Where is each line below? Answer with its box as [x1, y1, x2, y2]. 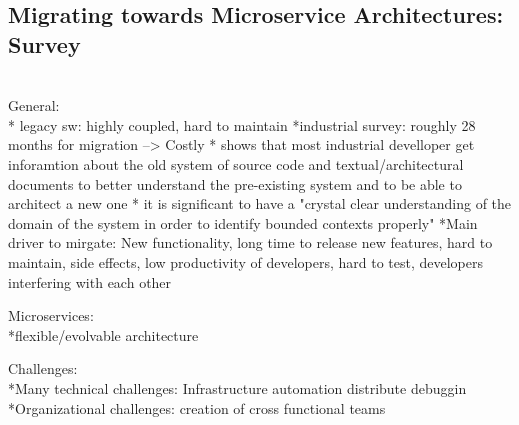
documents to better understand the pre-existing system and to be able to [8, 173, 462, 194]
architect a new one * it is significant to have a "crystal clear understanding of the [8, 193, 512, 214]
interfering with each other [8, 271, 172, 292]
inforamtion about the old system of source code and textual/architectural [8, 153, 464, 174]
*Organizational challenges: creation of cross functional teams [8, 397, 386, 418]
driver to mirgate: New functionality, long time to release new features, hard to [8, 232, 493, 253]
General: [8, 95, 60, 116]
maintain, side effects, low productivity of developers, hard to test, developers [8, 251, 483, 272]
